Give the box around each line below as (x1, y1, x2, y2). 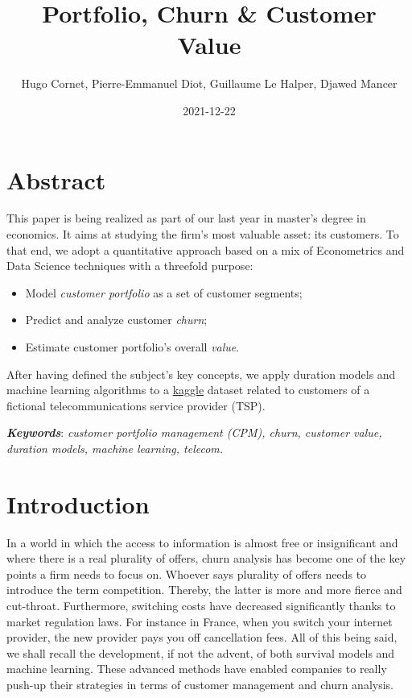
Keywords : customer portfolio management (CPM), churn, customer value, (6, 424, 382, 441)
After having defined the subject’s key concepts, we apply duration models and (6, 365, 396, 382)
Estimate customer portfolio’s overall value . (25, 339, 240, 355)
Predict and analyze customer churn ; (25, 311, 208, 328)
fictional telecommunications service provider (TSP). (6, 397, 266, 413)
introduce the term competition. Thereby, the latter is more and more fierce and (6, 581, 402, 598)
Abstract (6, 163, 106, 196)
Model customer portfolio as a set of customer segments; (25, 284, 303, 301)
